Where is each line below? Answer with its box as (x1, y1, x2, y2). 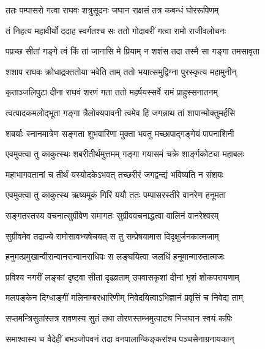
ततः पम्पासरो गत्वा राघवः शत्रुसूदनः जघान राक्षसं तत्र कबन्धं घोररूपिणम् (6, 4, 219, 16)
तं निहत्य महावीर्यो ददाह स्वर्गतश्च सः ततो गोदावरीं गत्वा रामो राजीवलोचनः (6, 24, 226, 37)
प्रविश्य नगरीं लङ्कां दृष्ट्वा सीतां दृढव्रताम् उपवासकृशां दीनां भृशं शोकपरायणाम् (6, 270, 239, 283)
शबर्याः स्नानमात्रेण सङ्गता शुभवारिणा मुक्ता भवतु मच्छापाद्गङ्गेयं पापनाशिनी (6, 127, 234, 139)
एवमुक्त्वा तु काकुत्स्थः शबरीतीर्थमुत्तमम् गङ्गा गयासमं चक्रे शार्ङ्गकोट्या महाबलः (6, 147, 245, 160)
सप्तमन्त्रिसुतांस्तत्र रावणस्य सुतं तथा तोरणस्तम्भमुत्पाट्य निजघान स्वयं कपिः (6, 311, 233, 324)
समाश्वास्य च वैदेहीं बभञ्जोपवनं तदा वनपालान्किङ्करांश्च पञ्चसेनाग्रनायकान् (6, 332, 234, 345)
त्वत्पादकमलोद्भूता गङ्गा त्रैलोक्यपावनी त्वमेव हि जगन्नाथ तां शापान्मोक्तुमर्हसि (6, 106, 235, 119)
